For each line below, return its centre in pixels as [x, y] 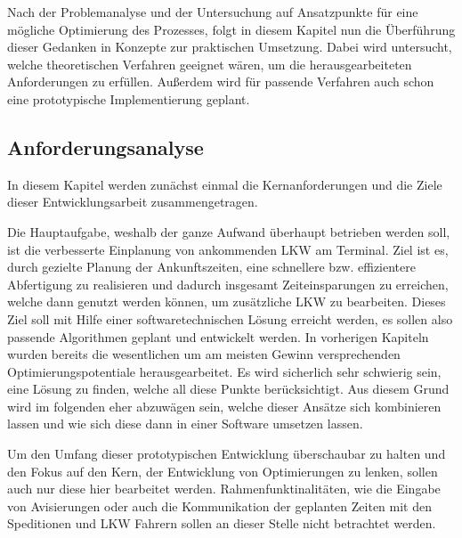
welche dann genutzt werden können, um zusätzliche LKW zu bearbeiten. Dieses [227, 302]
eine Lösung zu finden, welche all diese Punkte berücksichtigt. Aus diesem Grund [228, 389]
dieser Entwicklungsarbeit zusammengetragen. [133, 202]
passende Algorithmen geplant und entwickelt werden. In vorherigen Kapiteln [218, 336]
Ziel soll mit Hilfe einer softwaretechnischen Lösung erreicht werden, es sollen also [230, 318]
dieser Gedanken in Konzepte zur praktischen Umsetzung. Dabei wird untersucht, [230, 47]
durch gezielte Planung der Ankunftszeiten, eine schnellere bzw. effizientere [211, 267]
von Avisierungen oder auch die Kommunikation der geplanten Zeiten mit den [219, 505]
